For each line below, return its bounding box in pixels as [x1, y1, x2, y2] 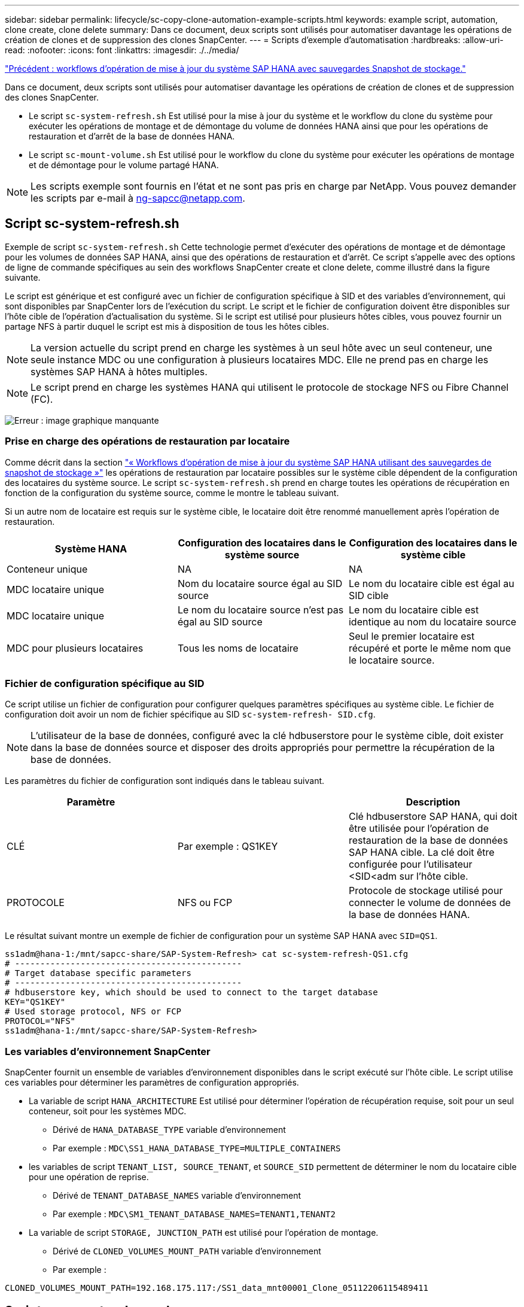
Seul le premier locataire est [348, 630, 475, 642]
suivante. [5, 272, 41, 282]
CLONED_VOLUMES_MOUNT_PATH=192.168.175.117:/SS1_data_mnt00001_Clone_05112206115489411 [5, 1283, 429, 1293]
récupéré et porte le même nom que [348, 642, 511, 654]
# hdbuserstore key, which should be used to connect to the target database [5, 987, 378, 998]
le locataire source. [348, 653, 435, 666]
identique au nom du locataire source [348, 615, 517, 628]
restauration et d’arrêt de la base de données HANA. [29, 131, 235, 141]
